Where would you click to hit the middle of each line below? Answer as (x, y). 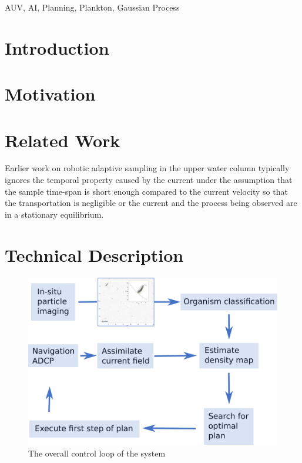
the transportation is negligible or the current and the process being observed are (151, 203)
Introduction (57, 47)
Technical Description (94, 254)
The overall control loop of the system (97, 453)
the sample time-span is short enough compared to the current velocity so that (146, 191)
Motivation (50, 94)
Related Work (63, 140)
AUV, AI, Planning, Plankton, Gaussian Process (92, 7)
